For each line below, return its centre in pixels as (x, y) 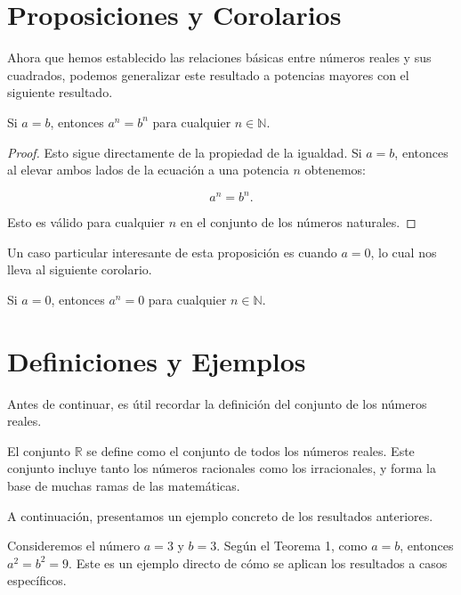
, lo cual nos (404, 252)
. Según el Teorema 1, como (292, 546)
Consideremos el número (74, 546)
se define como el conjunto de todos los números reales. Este (251, 450)
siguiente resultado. (60, 92)
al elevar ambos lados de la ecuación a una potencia (148, 170)
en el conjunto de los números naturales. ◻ (298, 222)
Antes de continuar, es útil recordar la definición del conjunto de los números (217, 403)
